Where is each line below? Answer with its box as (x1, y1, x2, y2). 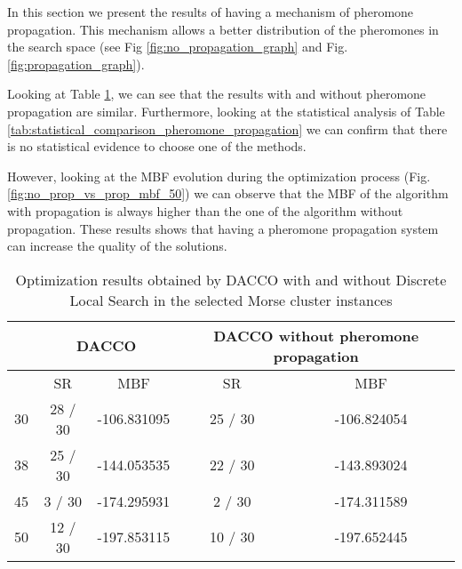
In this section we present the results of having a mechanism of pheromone (7, 3, 414, 20)
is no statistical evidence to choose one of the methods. (7, 137, 307, 156)
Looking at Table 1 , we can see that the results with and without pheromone (7, 84, 426, 103)
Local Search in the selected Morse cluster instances (69, 289, 393, 310)
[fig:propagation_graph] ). (7, 54, 145, 73)
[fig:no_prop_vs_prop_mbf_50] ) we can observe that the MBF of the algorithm (7, 184, 449, 203)
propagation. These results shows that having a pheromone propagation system (7, 219, 439, 237)
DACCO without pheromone (213, 325, 419, 346)
